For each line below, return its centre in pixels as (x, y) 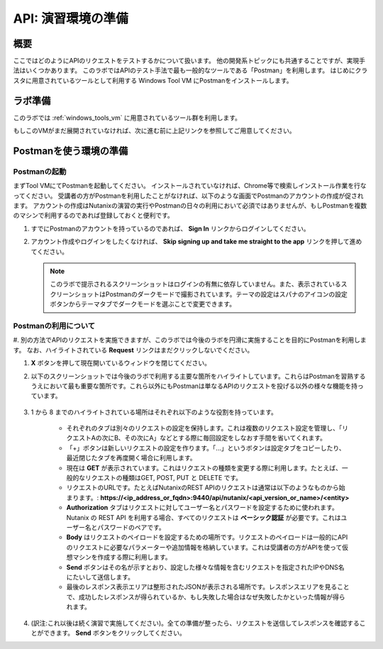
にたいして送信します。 (100, 577)
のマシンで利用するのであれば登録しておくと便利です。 (93, 216)
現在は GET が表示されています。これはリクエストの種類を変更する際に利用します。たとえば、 (204, 467)
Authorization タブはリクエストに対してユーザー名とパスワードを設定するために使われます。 (202, 508)
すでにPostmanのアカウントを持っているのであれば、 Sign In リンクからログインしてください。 (170, 228)
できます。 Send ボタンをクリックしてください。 (114, 633)
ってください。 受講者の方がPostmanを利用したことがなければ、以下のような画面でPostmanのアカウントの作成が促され (189, 196)
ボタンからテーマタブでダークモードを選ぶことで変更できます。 (143, 304)
